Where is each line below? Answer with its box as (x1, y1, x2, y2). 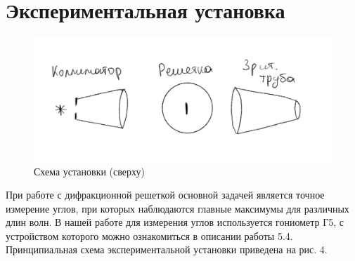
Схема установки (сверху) (34, 163, 145, 178)
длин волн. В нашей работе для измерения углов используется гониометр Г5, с (6, 215, 344, 229)
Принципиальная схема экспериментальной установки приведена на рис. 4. (6, 242, 328, 257)
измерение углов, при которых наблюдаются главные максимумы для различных (6, 201, 349, 215)
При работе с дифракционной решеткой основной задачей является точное (6, 187, 325, 202)
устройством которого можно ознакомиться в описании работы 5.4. (6, 228, 293, 243)
